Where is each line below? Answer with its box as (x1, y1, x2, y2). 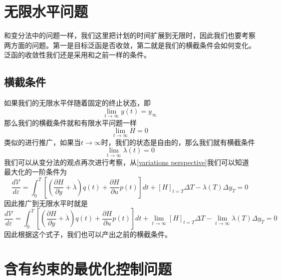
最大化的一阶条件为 (4, 166, 67, 177)
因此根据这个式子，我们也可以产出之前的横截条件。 (4, 229, 172, 239)
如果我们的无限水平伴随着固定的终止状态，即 (4, 97, 151, 108)
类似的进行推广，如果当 (4, 136, 81, 147)
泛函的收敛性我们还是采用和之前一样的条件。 (4, 49, 151, 60)
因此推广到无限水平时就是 (4, 197, 88, 208)
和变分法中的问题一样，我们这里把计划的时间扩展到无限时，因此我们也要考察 (4, 30, 256, 40)
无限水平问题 (4, 1, 88, 21)
